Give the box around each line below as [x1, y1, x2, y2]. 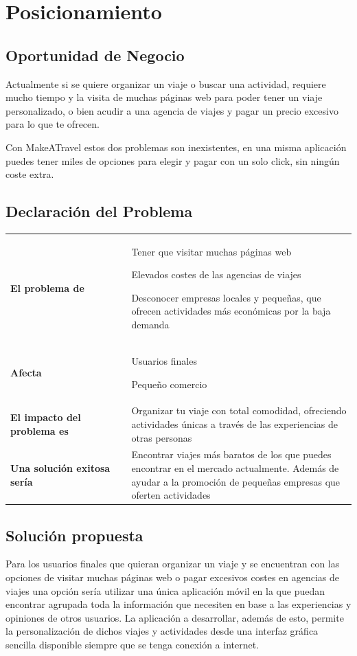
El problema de [10, 280, 84, 295]
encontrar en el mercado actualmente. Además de [131, 460, 339, 475]
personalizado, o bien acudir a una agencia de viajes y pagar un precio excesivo [5, 103, 338, 117]
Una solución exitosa [10, 460, 111, 475]
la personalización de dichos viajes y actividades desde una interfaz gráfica [5, 624, 319, 638]
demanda [131, 317, 170, 332]
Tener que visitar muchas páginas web [131, 244, 292, 258]
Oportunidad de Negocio [5, 44, 185, 65]
